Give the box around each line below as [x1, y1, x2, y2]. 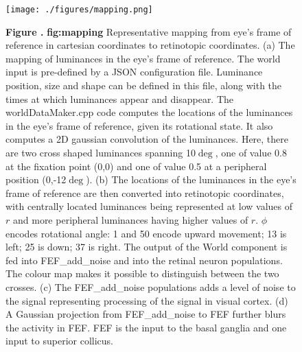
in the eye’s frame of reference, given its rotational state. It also [5, 118, 273, 132]
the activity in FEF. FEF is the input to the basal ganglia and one [5, 320, 287, 334]
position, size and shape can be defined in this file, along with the [5, 78, 282, 93]
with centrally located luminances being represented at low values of [5, 199, 292, 213]
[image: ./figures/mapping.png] [5, 5, 153, 14]
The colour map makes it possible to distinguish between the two [5, 266, 279, 281]
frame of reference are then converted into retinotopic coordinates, [5, 185, 284, 200]
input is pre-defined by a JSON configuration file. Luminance [5, 64, 263, 79]
